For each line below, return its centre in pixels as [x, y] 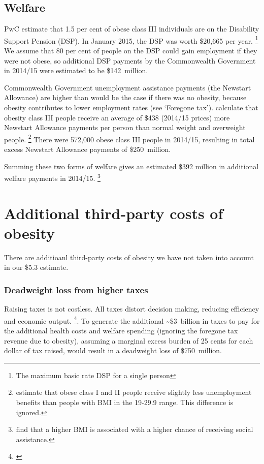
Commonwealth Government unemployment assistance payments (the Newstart [128, 87]
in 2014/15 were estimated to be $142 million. [76, 70]
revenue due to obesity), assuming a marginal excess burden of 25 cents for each [129, 340]
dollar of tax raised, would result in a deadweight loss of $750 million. [113, 350]
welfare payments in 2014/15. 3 [52, 177]
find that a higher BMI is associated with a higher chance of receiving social [135, 429]
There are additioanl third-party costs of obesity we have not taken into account [129, 257]
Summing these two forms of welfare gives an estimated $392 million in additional [131, 166]
